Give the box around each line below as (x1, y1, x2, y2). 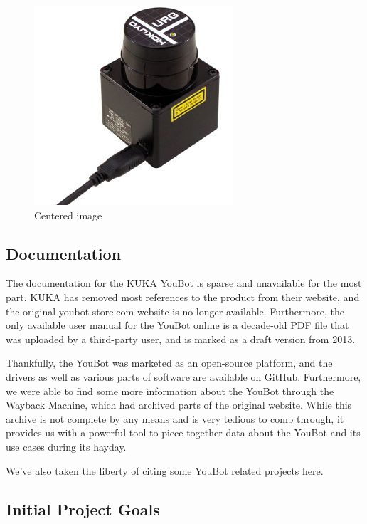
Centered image (34, 207, 102, 222)
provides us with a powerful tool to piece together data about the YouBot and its (6, 425, 361, 440)
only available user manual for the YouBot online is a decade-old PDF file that (6, 318, 349, 332)
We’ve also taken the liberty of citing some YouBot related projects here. (6, 463, 324, 478)
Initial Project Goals (6, 498, 160, 520)
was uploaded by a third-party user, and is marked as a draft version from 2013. (6, 331, 356, 346)
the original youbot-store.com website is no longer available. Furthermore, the (6, 303, 344, 318)
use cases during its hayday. (6, 439, 127, 454)
